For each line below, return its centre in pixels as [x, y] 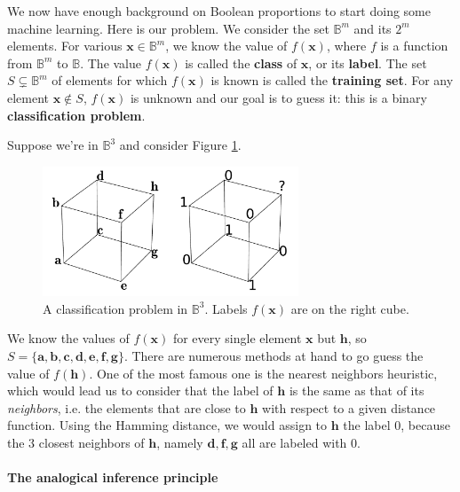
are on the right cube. [350, 308]
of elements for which [110, 80]
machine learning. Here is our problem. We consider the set [168, 28]
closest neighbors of [91, 443]
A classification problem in [115, 308]
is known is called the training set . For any [332, 80]
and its [373, 28]
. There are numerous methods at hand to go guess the [274, 356]
